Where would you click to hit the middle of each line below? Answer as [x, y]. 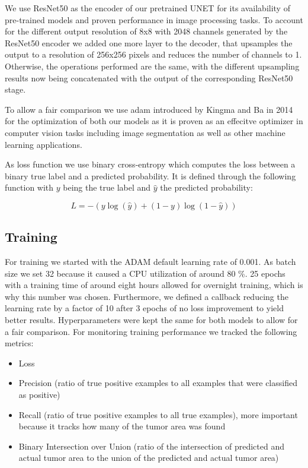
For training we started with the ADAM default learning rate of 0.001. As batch [150, 262]
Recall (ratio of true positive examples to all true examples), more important [158, 414]
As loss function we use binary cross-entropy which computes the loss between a [150, 164]
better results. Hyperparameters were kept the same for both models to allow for [151, 320]
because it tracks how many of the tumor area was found [122, 426]
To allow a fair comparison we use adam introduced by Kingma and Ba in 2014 [149, 109]
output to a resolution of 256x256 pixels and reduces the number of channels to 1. [153, 54]
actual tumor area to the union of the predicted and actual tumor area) [149, 458]
